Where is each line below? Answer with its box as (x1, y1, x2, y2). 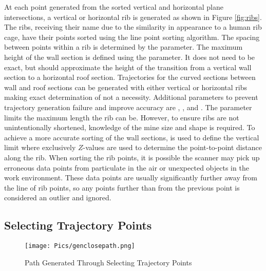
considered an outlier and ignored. (4, 192, 111, 203)
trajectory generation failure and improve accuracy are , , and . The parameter (4, 101, 252, 112)
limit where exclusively (4, 142, 76, 153)
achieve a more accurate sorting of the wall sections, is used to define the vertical (4, 132, 259, 142)
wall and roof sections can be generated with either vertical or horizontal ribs (4, 81, 248, 92)
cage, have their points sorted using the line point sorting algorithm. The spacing (4, 31, 260, 42)
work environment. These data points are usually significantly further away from (4, 172, 257, 183)
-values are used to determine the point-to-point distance (83, 142, 262, 153)
